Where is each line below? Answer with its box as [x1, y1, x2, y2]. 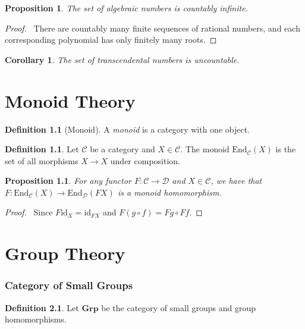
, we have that [210, 174, 262, 187]
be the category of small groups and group [101, 301, 256, 314]
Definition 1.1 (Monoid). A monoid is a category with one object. [5, 123, 250, 135]
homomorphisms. [5, 313, 67, 325]
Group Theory [5, 241, 125, 265]
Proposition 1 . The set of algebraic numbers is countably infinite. [5, 2, 248, 14]
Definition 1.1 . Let [5, 143, 79, 155]
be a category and [90, 143, 155, 155]
